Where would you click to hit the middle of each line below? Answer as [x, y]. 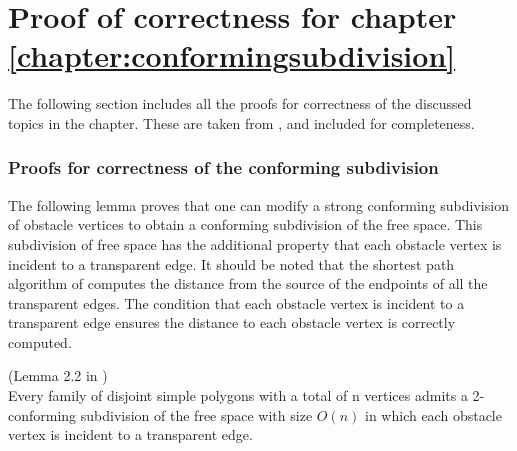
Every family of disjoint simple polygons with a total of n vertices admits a [238, 395]
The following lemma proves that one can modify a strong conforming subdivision [258, 204]
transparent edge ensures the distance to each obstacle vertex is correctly [232, 322]
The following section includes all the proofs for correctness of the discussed [240, 103]
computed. [40, 341]
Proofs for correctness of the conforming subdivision [223, 167]
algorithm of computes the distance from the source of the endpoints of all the [248, 283]
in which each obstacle [433, 414]
